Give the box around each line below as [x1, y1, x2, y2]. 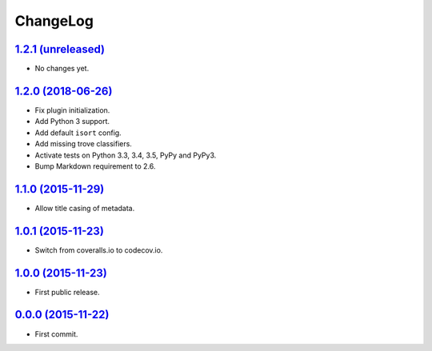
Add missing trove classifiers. [34, 139, 132, 149]
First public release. [34, 287, 100, 297]
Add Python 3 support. [34, 117, 110, 126]
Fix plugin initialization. [34, 105, 110, 115]
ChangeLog [14, 12, 94, 30]
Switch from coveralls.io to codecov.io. [34, 245, 163, 255]
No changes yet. [34, 64, 90, 74]
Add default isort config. [34, 128, 122, 138]
